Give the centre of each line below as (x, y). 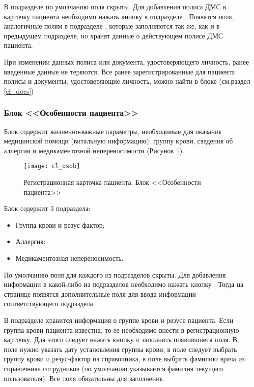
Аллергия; (30, 241)
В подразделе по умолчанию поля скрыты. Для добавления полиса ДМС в (115, 6)
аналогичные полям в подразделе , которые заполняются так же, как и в (112, 26)
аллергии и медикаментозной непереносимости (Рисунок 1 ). (94, 150)
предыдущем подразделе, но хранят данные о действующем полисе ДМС (113, 35)
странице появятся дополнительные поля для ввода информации (100, 294)
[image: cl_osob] (52, 166)
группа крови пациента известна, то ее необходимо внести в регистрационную (122, 330)
